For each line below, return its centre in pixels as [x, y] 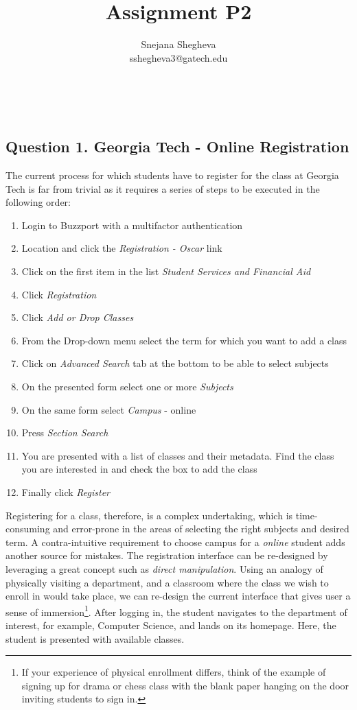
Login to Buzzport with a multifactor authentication [132, 225]
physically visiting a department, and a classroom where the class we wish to [167, 582]
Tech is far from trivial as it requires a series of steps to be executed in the [163, 188]
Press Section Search [65, 433]
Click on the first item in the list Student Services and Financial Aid [166, 271]
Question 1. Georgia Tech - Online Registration [177, 146]
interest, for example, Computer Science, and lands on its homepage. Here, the [171, 625]
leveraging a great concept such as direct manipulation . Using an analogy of [164, 568]
